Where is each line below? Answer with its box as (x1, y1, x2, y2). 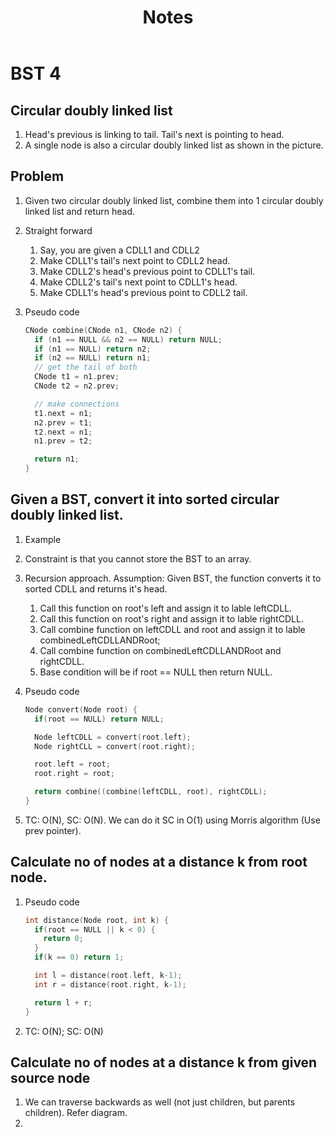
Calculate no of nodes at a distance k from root (10, 854, 308, 871)
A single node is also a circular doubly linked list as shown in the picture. (24, 139, 324, 151)
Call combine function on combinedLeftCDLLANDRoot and (39, 644, 282, 656)
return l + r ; (34, 997, 93, 1008)
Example (24, 533, 62, 545)
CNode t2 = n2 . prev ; (34, 381, 120, 391)
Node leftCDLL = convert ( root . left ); (34, 732, 192, 742)
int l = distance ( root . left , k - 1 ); (34, 971, 183, 981)
